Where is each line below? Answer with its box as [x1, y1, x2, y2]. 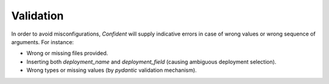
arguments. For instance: [11, 38, 74, 45]
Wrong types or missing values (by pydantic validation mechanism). [26, 66, 197, 74]
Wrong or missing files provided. [26, 50, 108, 57]
